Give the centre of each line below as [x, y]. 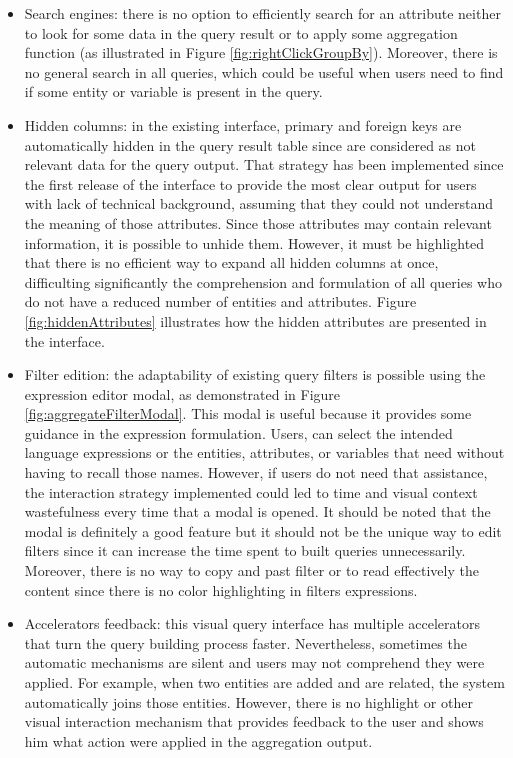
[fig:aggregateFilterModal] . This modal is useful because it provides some [248, 413]
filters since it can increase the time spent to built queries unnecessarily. [245, 550]
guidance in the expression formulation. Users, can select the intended [238, 432]
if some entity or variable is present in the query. [173, 91]
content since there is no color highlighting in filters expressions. [221, 589]
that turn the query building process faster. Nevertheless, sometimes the [245, 642]
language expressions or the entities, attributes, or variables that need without [264, 452]
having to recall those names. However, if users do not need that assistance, [256, 472]
